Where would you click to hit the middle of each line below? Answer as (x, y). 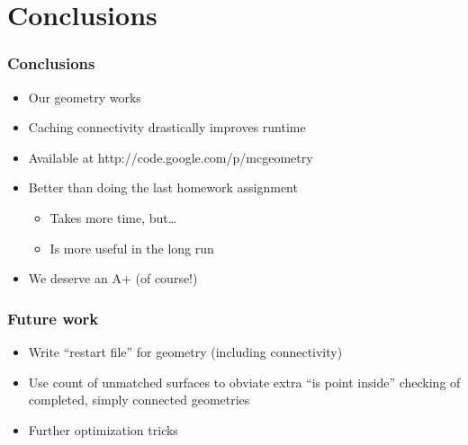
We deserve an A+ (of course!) (113, 278)
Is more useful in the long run (132, 248)
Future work (53, 318)
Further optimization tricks (103, 429)
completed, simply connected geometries (139, 400)
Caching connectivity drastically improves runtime (167, 127)
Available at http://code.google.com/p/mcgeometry (171, 157)
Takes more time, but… (113, 217)
